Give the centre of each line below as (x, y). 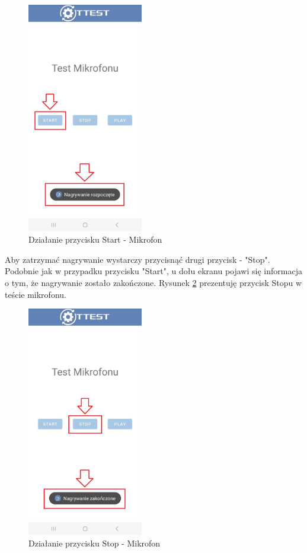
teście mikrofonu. (36, 294)
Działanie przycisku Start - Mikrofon (95, 239)
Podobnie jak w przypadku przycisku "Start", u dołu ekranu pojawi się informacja (153, 271)
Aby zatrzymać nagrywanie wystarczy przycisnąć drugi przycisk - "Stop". (137, 259)
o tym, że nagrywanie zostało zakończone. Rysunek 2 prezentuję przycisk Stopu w (153, 282)
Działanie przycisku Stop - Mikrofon (95, 543)
